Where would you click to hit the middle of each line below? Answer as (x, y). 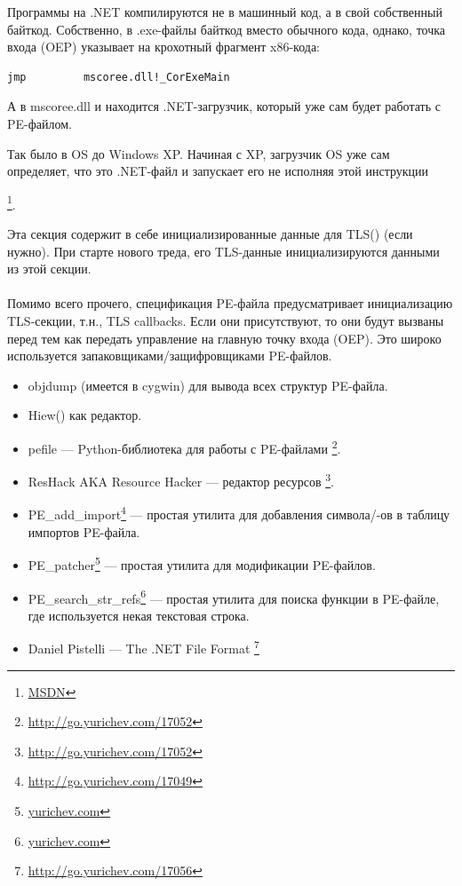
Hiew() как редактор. (85, 415)
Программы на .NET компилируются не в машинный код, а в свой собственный (225, 12)
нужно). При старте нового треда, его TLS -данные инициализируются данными (223, 251)
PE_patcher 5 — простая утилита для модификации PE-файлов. (202, 563)
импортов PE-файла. (84, 531)
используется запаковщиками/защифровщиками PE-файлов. (170, 356)
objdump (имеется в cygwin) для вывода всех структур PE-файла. (208, 385)
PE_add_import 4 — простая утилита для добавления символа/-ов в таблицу (239, 513)
